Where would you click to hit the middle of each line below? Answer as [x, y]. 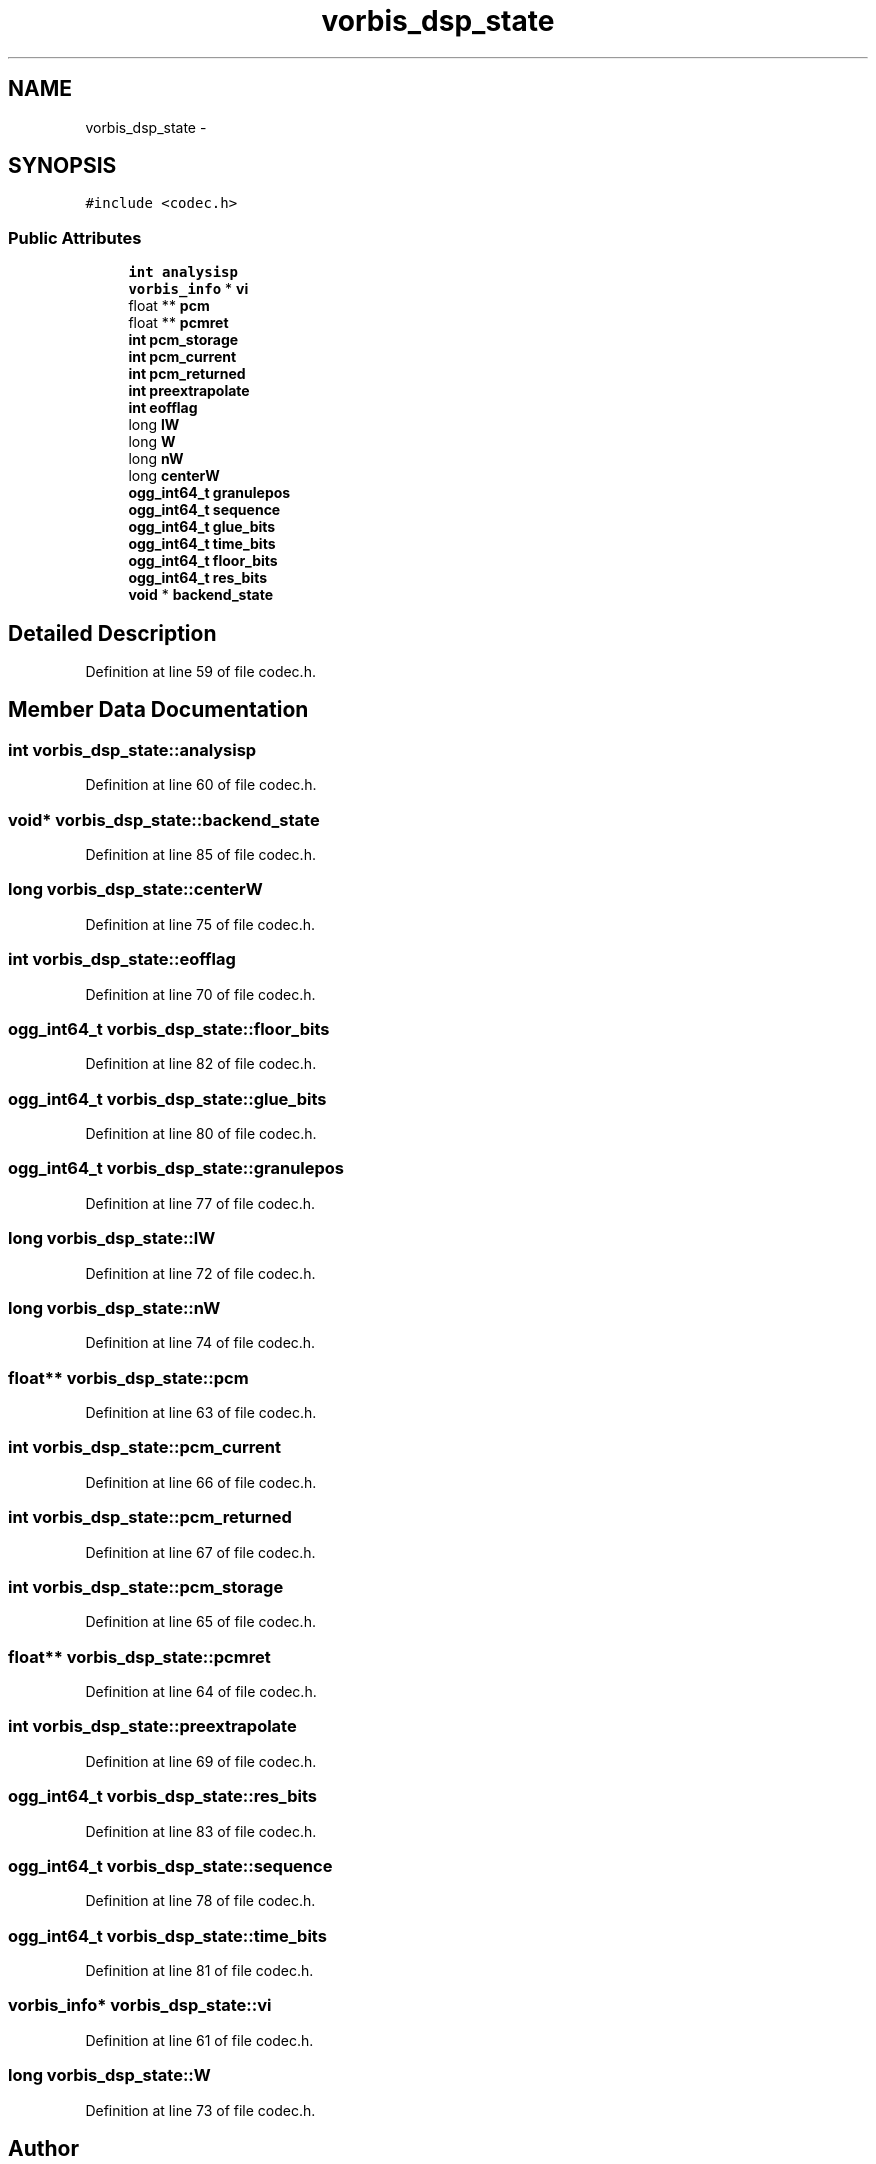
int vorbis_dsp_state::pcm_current [144, 1447]
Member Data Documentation [158, 710]
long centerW [174, 476]
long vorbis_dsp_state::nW [114, 1307]
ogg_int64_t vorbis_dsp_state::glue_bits [167, 1098]
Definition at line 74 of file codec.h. [200, 1343]
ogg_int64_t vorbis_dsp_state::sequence [170, 1865]
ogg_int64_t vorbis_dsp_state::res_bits [162, 1796]
